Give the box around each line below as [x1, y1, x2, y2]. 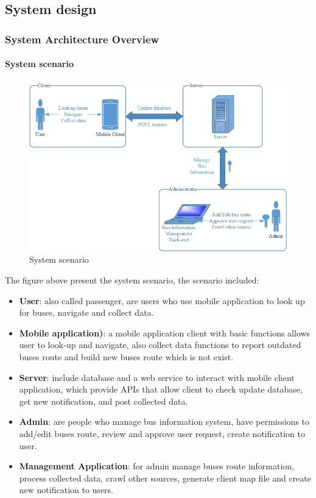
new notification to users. [19, 483, 113, 496]
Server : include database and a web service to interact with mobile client [19, 371, 295, 383]
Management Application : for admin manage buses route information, [19, 460, 295, 472]
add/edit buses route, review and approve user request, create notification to [19, 427, 305, 439]
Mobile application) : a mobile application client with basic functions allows [19, 326, 311, 339]
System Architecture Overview [5, 31, 160, 46]
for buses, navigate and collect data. [19, 306, 154, 319]
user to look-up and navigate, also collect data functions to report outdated [19, 338, 301, 351]
